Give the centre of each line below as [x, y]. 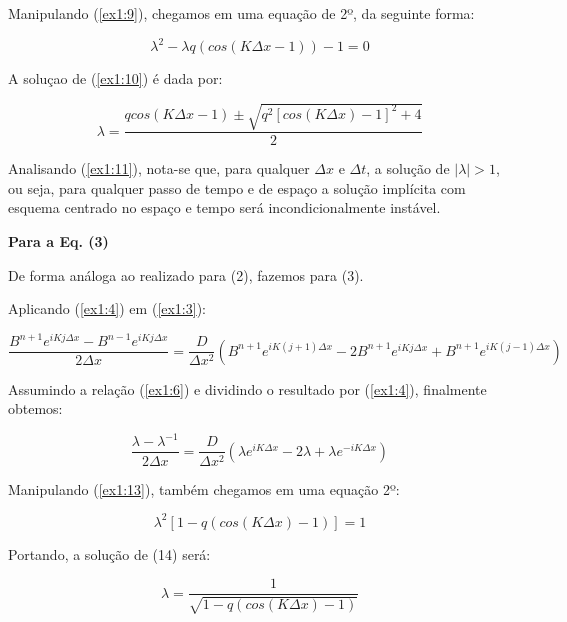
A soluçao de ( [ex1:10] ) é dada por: [115, 78]
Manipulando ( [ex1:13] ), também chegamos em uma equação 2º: [204, 488]
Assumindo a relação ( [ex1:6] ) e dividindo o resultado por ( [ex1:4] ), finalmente [247, 388]
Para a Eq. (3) [58, 241]
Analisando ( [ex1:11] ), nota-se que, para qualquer [159, 168]
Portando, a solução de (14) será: [109, 553]
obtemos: [35, 408]
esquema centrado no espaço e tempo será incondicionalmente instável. [224, 207]
